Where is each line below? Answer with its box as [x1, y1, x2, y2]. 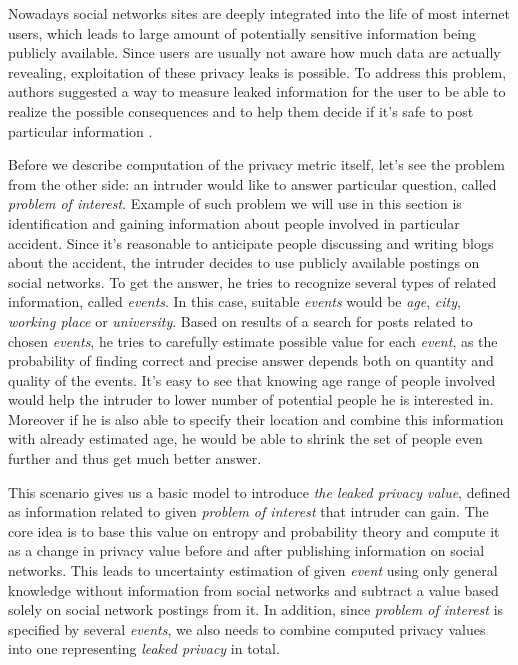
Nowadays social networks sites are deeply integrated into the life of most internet [8, 3, 510, 23]
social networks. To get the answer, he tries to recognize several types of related [8, 271, 497, 292]
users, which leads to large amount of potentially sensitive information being [8, 22, 476, 43]
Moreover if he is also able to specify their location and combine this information [8, 408, 504, 429]
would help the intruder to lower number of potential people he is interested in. [8, 389, 494, 410]
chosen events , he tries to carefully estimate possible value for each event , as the [8, 330, 498, 351]
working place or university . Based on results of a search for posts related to [8, 310, 473, 331]
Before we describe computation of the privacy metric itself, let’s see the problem [8, 154, 505, 175]
